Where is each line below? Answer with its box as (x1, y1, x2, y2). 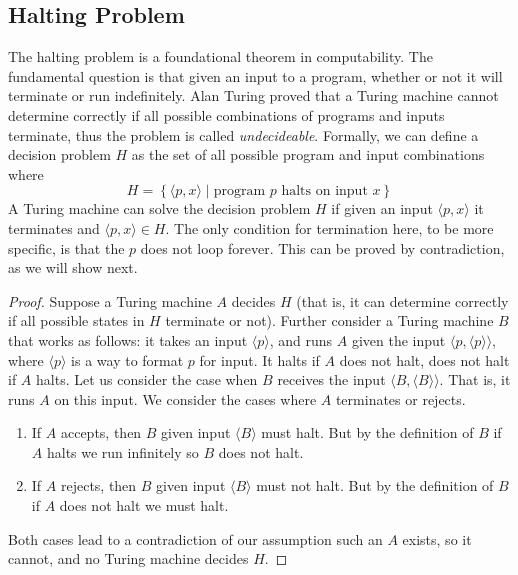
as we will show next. (8, 257, 138, 278)
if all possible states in (8, 310, 145, 331)
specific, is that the (8, 237, 125, 258)
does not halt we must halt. (59, 495, 229, 516)
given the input (351, 329, 446, 350)
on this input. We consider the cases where (54, 388, 317, 409)
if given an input (331, 198, 433, 219)
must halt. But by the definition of (261, 422, 474, 443)
